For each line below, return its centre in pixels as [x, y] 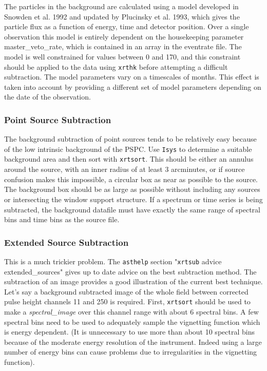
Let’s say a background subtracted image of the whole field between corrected [126, 291]
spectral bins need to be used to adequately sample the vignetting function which [132, 321]
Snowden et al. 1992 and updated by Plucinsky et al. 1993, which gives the [122, 16]
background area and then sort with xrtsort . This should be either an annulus [129, 159]
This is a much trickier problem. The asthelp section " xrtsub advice [113, 261]
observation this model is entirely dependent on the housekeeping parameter [124, 36]
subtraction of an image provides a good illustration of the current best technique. [133, 281]
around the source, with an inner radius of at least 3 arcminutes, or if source [125, 169]
